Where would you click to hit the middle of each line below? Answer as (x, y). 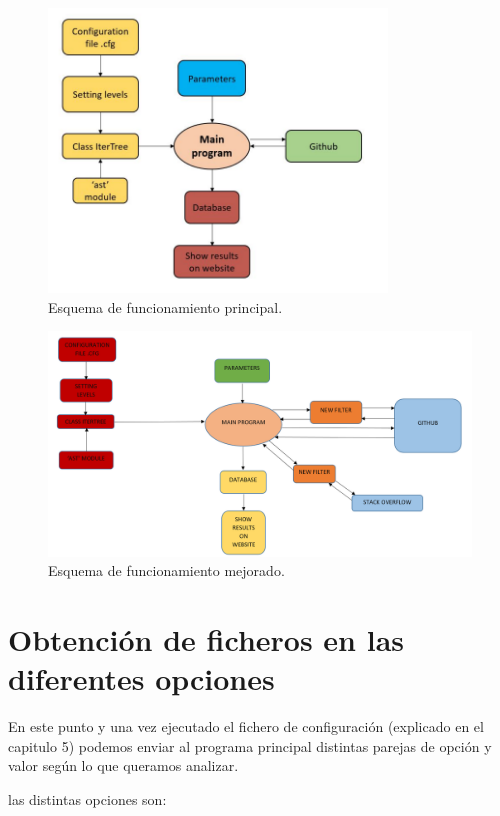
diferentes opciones (141, 678)
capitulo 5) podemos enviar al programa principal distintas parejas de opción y (250, 745)
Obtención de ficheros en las (206, 638)
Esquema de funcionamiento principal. (165, 306)
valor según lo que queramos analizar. (123, 765)
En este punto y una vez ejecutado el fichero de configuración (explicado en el (246, 726)
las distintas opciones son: (87, 798)
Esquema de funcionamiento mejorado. (166, 570)
